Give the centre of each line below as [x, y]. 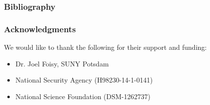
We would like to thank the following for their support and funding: [105, 47]
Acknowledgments [40, 29]
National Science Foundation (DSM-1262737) [83, 96]
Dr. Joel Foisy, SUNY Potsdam [62, 63]
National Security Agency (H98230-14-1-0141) [84, 80]
